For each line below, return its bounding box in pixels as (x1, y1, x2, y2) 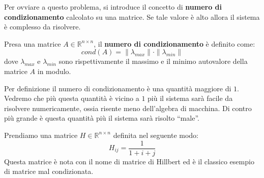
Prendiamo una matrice (4, 129, 78, 140)
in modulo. (37, 65, 71, 76)
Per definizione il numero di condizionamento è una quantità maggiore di (4, 83, 231, 93)
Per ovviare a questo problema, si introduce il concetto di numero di (4, 2, 222, 12)
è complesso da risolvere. (4, 21, 81, 32)
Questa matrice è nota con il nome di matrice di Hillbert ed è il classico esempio (4, 156, 254, 166)
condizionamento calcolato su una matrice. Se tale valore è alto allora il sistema (4, 11, 260, 22)
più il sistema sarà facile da (148, 93, 233, 103)
